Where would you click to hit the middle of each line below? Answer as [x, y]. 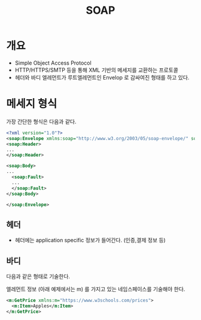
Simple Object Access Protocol [53, 63]
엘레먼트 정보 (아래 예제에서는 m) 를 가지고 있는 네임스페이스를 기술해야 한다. [96, 289]
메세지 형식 [32, 104]
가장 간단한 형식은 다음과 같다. [41, 121]
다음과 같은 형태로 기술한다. [38, 276]
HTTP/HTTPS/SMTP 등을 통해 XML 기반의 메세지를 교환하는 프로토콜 [96, 70]
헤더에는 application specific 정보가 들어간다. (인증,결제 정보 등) [90, 240]
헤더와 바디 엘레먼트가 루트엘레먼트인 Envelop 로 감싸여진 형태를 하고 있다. [102, 77]
